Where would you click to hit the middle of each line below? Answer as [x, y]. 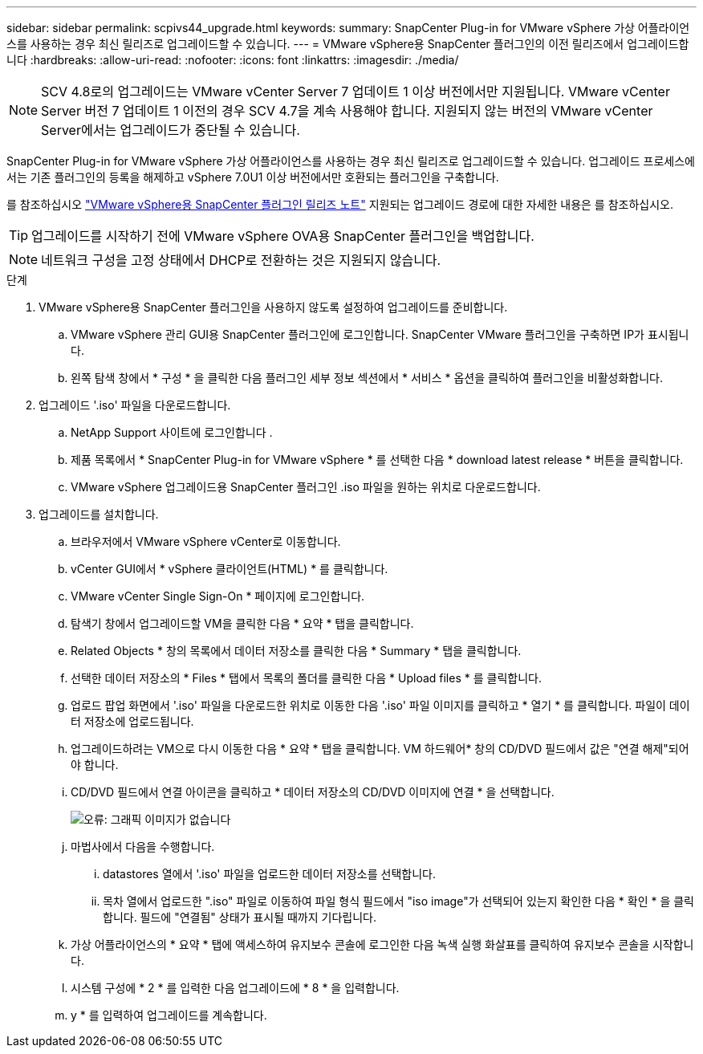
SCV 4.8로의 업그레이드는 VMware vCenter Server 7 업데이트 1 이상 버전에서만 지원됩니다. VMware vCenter [356, 92]
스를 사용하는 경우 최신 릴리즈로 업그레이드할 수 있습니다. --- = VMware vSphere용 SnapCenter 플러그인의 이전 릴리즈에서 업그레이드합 [348, 44]
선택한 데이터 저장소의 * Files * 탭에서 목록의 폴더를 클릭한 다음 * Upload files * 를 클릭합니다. [306, 678]
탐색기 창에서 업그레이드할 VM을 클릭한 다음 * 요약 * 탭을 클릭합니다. [242, 623]
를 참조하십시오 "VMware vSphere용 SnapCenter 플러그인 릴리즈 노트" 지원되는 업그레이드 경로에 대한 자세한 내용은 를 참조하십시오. [340, 204]
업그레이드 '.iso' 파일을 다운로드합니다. [135, 405]
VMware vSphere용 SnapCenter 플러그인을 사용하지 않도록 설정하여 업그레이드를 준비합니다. [273, 307]
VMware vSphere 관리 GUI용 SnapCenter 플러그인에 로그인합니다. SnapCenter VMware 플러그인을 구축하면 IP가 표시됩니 [380, 334]
